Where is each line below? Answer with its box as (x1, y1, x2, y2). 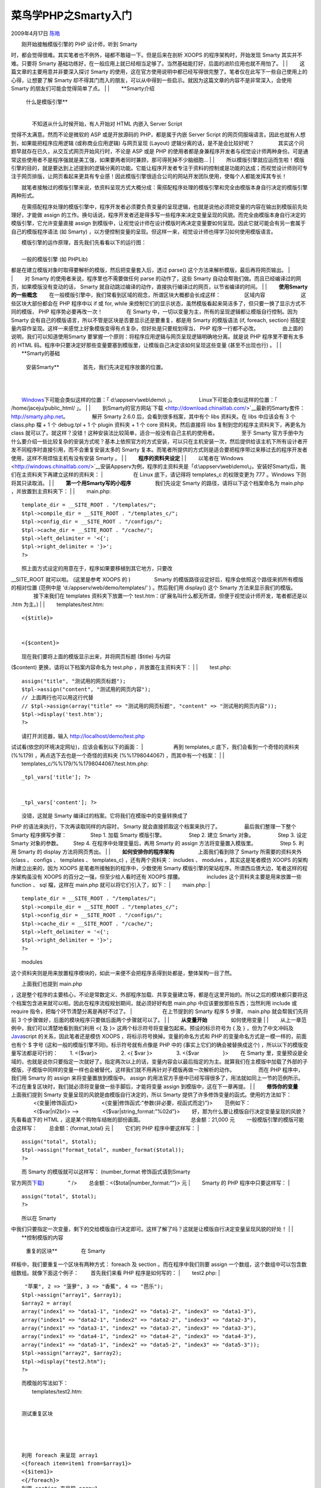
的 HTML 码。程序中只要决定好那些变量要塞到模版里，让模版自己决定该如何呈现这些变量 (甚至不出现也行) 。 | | (11, 341, 282, 348)
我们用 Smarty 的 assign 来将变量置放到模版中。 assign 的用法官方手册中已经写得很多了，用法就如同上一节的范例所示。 (11, 1074, 304, 1081)
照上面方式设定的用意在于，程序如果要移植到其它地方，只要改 (21, 565, 172, 572)
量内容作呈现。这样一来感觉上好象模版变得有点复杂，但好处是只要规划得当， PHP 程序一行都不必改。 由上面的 (11, 325, 304, 332)
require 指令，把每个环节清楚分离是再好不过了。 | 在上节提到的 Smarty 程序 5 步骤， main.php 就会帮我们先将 (11, 1008, 309, 1015)
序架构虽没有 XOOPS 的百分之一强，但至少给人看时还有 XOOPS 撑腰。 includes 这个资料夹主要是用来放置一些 (11, 873, 302, 880)
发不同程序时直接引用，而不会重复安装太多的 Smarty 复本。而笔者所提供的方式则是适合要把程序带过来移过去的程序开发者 (11, 446, 308, 454)
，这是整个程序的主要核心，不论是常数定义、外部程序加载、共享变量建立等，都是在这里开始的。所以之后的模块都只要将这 (11, 991, 308, 998)
